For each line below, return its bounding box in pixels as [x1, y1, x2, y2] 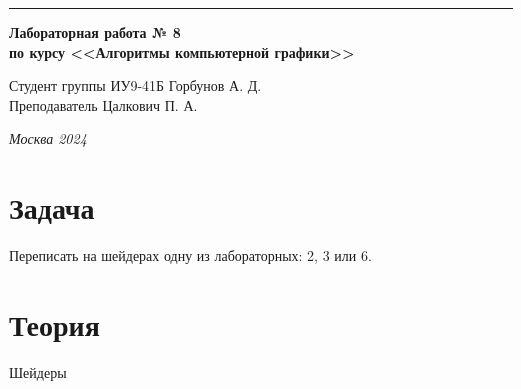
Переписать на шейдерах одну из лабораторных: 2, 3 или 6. [9, 245, 372, 266]
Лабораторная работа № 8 [9, 22, 181, 42]
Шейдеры [9, 361, 67, 382]
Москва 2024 [9, 128, 87, 149]
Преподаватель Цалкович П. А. [9, 94, 198, 115]
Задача [9, 187, 95, 228]
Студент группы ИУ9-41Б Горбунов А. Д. [9, 75, 262, 96]
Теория [9, 303, 100, 344]
